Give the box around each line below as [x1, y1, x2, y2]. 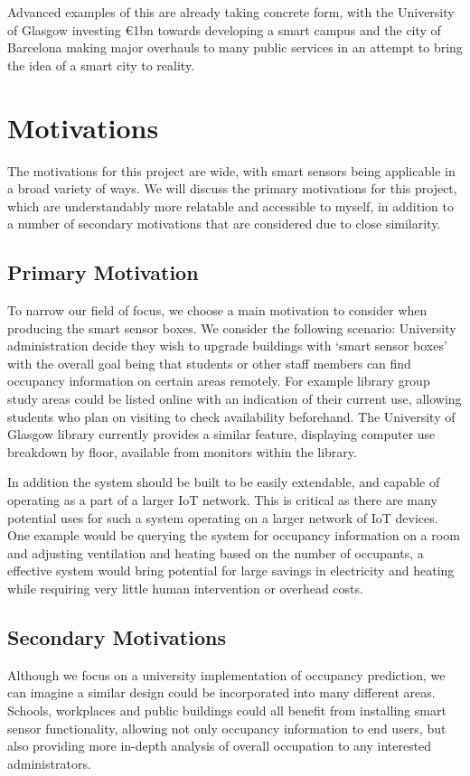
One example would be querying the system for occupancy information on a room [7, 526, 460, 545]
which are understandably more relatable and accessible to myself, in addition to [7, 196, 454, 215]
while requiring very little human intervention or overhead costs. [7, 578, 363, 597]
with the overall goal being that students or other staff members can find [7, 353, 411, 372]
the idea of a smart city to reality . [7, 55, 195, 74]
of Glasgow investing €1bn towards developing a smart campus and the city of [7, 20, 441, 39]
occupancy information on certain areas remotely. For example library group [7, 371, 430, 390]
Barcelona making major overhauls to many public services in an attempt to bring [7, 38, 463, 57]
